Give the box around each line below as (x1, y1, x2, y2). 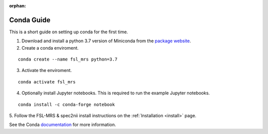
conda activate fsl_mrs (18, 79, 76, 84)
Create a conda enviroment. (21, 45, 79, 51)
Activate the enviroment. (21, 67, 72, 73)
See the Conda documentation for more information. (9, 122, 116, 128)
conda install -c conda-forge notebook (18, 102, 115, 107)
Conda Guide (9, 15, 51, 24)
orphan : (9, 3, 26, 8)
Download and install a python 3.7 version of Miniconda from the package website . (21, 38, 191, 44)
